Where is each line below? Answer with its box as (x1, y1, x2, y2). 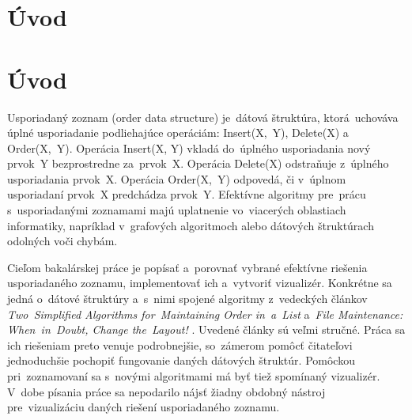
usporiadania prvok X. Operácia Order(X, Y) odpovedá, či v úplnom (7, 170, 346, 187)
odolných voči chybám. (7, 233, 118, 249)
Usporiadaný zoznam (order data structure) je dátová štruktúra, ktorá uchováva (7, 108, 399, 125)
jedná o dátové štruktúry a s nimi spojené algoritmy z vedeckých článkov (7, 290, 368, 307)
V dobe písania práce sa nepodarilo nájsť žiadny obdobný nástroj (7, 383, 326, 399)
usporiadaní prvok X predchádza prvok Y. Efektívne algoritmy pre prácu (7, 186, 366, 202)
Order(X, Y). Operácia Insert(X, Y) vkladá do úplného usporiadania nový (7, 139, 371, 156)
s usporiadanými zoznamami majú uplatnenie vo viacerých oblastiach (7, 202, 346, 218)
